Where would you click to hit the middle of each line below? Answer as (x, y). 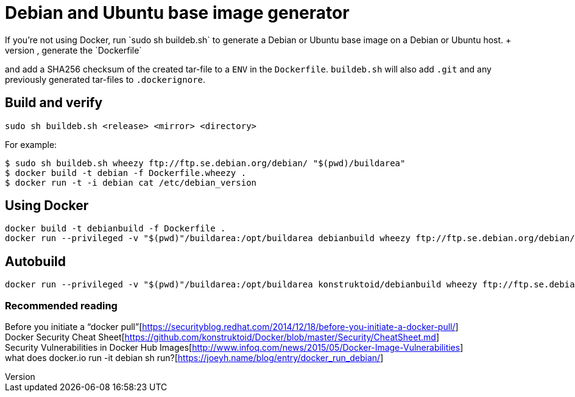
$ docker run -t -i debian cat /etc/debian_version (131, 182)
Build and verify (54, 103)
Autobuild (36, 261)
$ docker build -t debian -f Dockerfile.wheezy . (126, 173)
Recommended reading (61, 305)
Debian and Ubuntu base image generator (177, 13)
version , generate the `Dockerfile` (73, 50)
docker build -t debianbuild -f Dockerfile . (115, 229)
